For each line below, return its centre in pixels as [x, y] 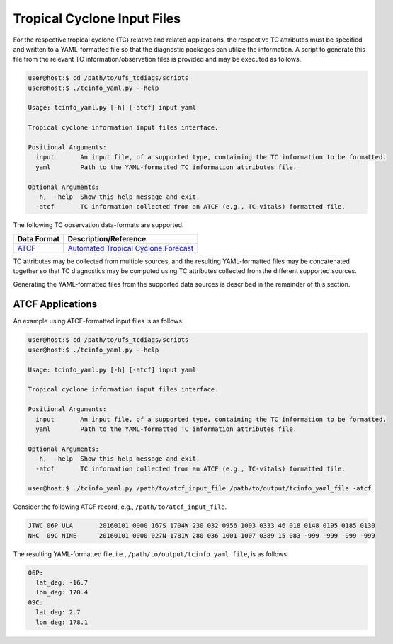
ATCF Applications [55, 304]
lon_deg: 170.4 [62, 592]
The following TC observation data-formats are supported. [98, 225]
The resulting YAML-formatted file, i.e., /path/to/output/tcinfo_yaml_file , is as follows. [151, 554]
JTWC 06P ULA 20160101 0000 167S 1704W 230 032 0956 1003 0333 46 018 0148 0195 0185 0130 [201, 526]
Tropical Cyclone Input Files [97, 18]
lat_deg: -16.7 [62, 583]
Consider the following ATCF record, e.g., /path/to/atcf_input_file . [120, 507]
